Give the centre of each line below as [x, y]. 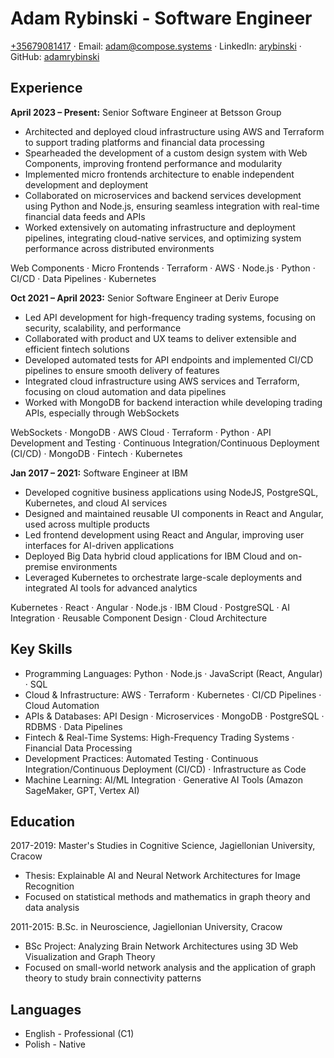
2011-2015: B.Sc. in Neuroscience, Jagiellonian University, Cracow [146, 927]
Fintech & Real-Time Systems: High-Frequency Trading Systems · [159, 737]
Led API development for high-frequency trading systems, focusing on [170, 317]
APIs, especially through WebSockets [102, 413]
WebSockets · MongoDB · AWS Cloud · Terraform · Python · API [141, 432]
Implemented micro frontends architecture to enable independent [159, 174]
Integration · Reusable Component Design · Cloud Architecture [139, 618]
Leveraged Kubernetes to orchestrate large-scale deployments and [163, 577]
